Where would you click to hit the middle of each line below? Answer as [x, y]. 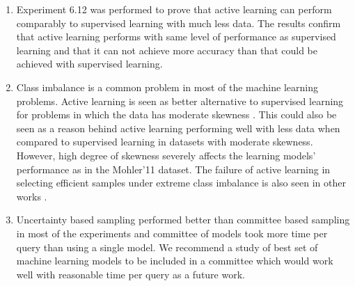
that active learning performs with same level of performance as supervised [176, 37]
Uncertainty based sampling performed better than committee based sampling [183, 220]
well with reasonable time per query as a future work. [131, 274]
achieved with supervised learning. [89, 64]
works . [32, 196]
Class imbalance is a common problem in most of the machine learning [167, 87]
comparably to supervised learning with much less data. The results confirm [179, 23]
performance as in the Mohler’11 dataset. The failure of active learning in [173, 169]
